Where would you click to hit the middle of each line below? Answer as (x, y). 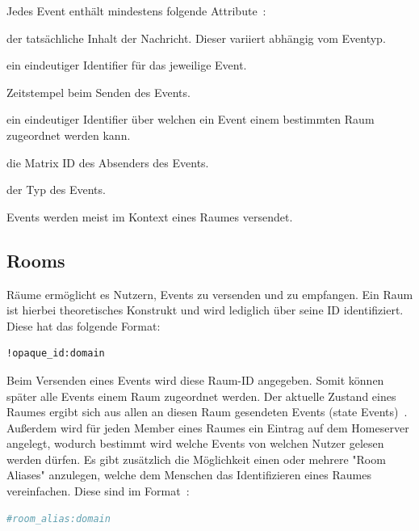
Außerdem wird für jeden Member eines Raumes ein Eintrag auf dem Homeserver (208, 427)
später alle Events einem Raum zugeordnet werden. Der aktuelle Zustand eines (201, 396)
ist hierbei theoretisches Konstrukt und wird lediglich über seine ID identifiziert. (205, 310)
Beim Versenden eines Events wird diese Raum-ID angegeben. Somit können (195, 379)
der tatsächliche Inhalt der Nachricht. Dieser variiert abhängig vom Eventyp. (196, 38)
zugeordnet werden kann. (69, 135)
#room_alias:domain (59, 518)
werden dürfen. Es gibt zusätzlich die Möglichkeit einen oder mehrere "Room (196, 459)
